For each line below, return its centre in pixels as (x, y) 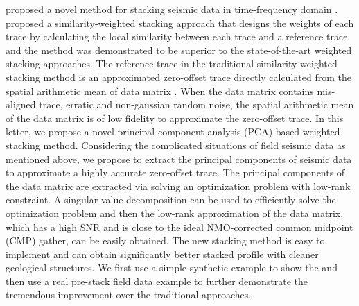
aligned (21, 104)
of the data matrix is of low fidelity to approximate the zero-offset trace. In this (175, 118)
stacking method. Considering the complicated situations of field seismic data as (176, 145)
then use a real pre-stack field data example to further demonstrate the (157, 281)
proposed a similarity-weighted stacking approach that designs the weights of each (180, 23)
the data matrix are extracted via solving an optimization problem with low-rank (178, 186)
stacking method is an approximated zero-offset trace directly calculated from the (178, 77)
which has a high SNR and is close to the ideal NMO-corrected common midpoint (179, 227)
